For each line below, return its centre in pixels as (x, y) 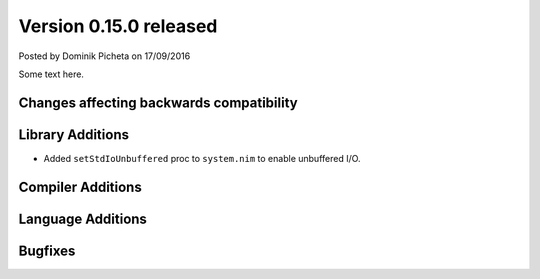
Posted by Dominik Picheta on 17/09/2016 (104, 56)
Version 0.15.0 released (118, 26)
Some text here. (51, 74)
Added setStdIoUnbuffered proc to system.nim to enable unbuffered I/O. (202, 158)
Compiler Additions (80, 186)
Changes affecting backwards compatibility (158, 102)
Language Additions (82, 218)
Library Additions (74, 134)
